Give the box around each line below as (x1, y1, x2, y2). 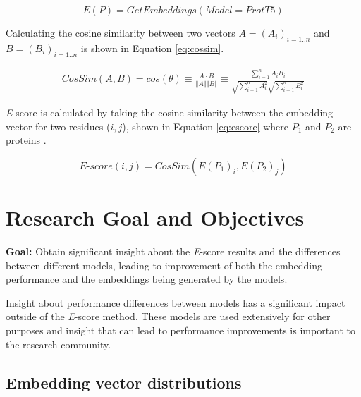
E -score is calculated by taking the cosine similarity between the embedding (6, 105, 334, 120)
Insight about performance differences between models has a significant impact (6, 295, 345, 310)
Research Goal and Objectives (6, 203, 305, 232)
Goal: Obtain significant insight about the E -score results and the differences (6, 244, 341, 259)
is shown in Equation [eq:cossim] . (80, 40, 224, 55)
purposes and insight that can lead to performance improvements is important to (6, 323, 356, 338)
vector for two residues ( (6, 118, 111, 133)
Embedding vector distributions (6, 371, 242, 393)
